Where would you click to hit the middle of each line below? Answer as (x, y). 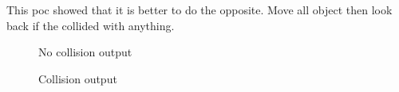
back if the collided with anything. (91, 25)
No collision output (85, 52)
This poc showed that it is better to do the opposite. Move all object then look (199, 10)
